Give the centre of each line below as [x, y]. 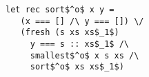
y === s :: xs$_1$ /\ [79, 44]
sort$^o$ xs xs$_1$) [77, 67]
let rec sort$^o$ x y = [60, 10]
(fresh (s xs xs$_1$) [70, 33]
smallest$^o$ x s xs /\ [85, 55]
